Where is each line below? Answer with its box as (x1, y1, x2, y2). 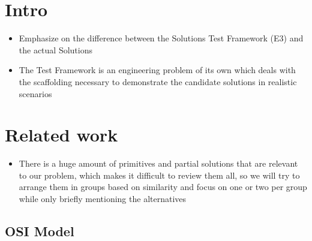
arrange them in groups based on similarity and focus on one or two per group (19, 180, 307, 193)
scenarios (19, 87, 52, 100)
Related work (5, 122, 118, 147)
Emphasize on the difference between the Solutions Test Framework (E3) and (19, 32, 304, 44)
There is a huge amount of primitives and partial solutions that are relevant (19, 157, 298, 170)
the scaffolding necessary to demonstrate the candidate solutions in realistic (19, 75, 297, 88)
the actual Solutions (19, 43, 93, 56)
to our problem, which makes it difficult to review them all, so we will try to (19, 168, 300, 181)
